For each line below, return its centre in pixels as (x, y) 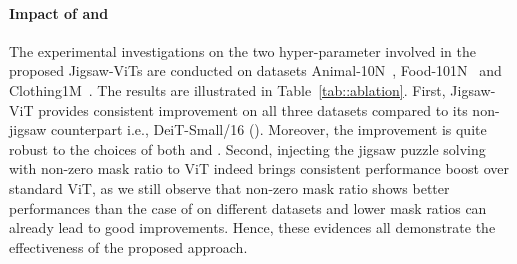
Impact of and (59, 12)
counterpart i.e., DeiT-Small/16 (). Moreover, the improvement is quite (269, 129)
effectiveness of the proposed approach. (128, 246)
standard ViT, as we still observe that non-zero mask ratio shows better (229, 187)
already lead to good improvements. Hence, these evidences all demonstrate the (252, 227)
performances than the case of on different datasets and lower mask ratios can (248, 207)
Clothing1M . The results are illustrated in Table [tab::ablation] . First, (227, 89)
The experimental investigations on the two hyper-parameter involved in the (242, 50)
